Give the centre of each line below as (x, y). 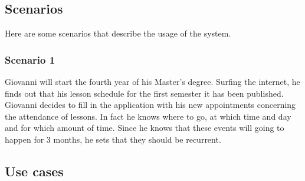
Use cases (34, 171)
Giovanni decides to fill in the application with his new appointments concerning (150, 105)
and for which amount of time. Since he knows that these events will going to (145, 128)
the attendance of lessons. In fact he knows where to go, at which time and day (148, 116)
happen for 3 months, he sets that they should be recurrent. (113, 139)
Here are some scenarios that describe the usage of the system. (118, 33)
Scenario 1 (30, 59)
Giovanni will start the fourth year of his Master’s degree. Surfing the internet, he (152, 82)
